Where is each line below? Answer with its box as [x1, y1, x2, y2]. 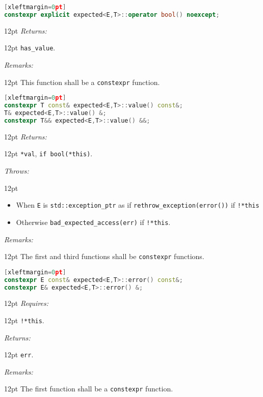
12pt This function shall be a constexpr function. [4, 76, 160, 87]
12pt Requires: [4, 298, 49, 308]
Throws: [4, 165, 29, 176]
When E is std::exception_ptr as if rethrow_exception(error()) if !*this [16, 200, 259, 210]
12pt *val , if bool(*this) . [4, 148, 93, 159]
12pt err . [4, 349, 34, 360]
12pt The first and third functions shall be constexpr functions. [4, 251, 204, 262]
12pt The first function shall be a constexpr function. [4, 383, 173, 394]
